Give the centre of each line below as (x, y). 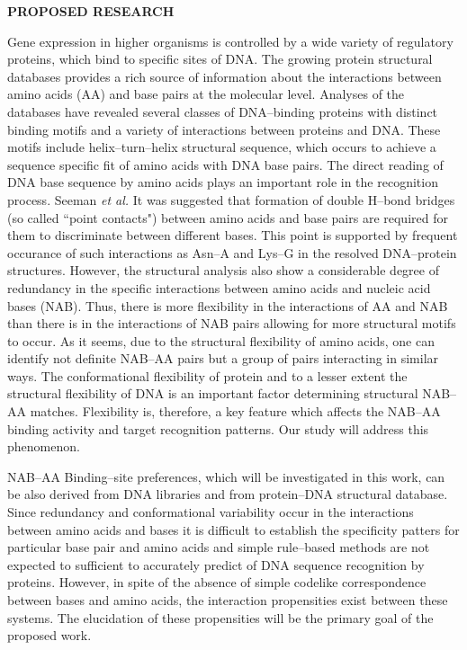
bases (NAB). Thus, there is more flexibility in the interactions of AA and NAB (228, 305)
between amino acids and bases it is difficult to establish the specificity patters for (233, 529)
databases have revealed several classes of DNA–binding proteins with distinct (223, 111)
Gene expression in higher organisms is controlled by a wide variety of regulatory (230, 41)
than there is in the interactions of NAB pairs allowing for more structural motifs (232, 323)
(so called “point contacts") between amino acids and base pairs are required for (228, 217)
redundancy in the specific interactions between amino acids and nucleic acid (219, 287)
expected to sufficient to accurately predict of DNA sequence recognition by (216, 564)
